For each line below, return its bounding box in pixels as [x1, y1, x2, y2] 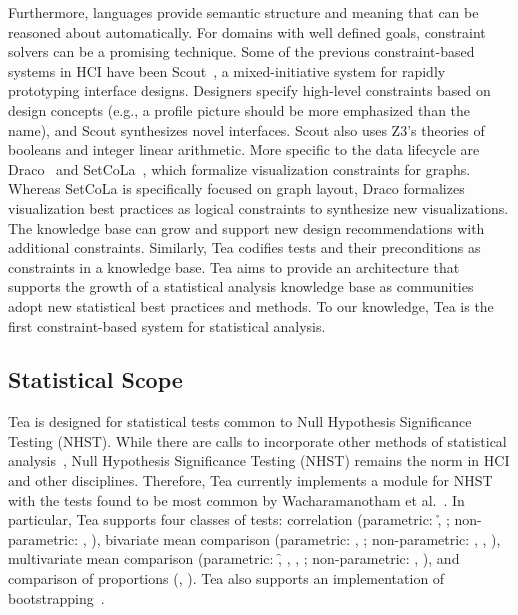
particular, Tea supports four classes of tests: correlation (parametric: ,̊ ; [8, 509, 450, 530]
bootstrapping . [8, 587, 105, 608]
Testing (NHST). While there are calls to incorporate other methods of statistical [8, 430, 507, 451]
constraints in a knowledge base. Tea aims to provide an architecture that [8, 256, 460, 277]
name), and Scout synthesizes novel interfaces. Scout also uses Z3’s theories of [8, 119, 485, 140]
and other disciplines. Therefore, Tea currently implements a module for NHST [8, 470, 493, 491]
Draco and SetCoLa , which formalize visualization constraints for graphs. [8, 158, 471, 179]
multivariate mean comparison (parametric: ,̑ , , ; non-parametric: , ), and [8, 548, 460, 569]
